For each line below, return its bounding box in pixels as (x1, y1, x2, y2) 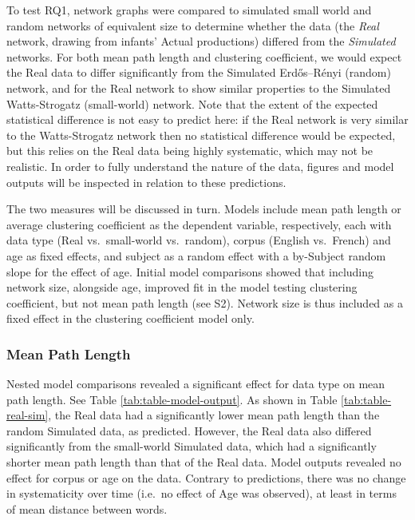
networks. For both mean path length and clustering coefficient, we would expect (6, 48, 402, 65)
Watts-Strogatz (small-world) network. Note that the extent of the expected (6, 95, 378, 112)
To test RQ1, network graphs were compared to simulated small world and (6, 2, 372, 18)
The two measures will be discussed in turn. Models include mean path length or (6, 200, 401, 217)
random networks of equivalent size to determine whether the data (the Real (6, 17, 379, 34)
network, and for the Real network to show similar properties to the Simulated (6, 79, 391, 96)
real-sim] (6, 407, 49, 423)
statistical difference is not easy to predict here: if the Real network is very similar (6, 111, 409, 128)
